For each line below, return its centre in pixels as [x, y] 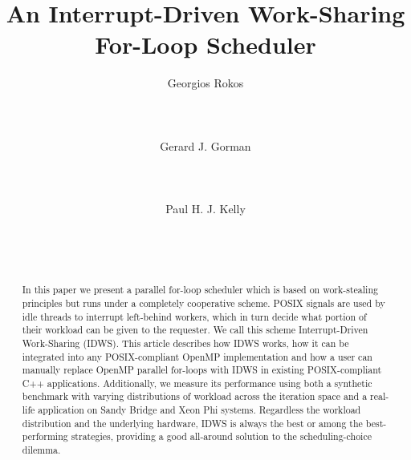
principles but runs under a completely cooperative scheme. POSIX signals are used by [203, 303]
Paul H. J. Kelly [205, 209]
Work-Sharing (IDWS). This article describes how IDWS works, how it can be [185, 343]
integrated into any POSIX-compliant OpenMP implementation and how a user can [197, 356]
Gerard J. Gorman [205, 145]
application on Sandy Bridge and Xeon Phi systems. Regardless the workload [199, 410]
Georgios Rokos [205, 83]
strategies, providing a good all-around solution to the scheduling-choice [221, 436]
